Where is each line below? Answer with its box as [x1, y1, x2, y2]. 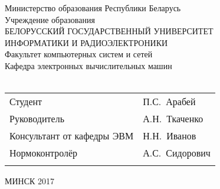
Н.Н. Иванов [143, 129, 196, 143]
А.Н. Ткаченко [143, 112, 203, 126]
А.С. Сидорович [143, 146, 211, 160]
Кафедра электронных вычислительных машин [5, 59, 172, 71]
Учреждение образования [5, 13, 95, 25]
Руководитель [9, 112, 64, 126]
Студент [9, 94, 42, 109]
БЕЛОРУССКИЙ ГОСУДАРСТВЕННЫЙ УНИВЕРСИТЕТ [5, 25, 214, 37]
